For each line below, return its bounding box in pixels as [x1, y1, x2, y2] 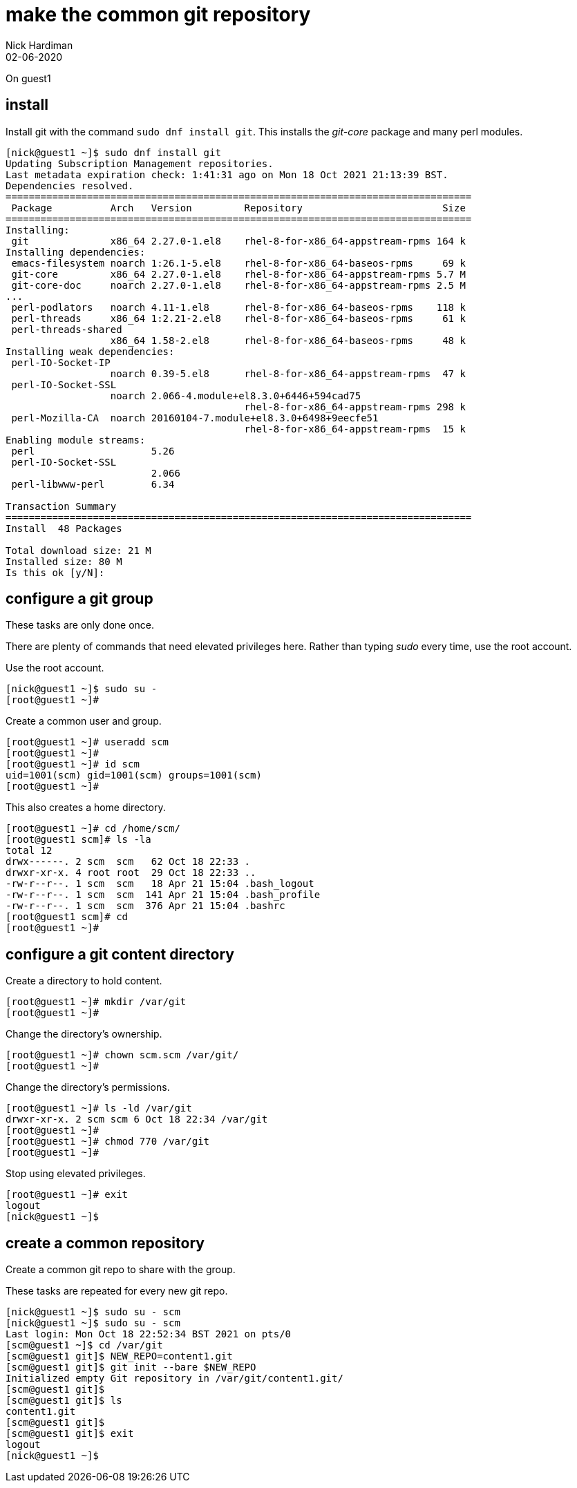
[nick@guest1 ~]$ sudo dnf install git [6, 146, 221, 158]
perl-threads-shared [11, 323, 122, 335]
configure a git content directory [6, 945, 234, 963]
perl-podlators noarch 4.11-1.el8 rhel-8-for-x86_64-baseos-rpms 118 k [11, 301, 466, 313]
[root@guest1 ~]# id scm [6, 759, 140, 770]
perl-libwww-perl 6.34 [11, 478, 175, 490]
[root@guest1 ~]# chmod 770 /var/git [6, 1136, 210, 1147]
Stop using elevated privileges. [6, 1167, 146, 1180]
